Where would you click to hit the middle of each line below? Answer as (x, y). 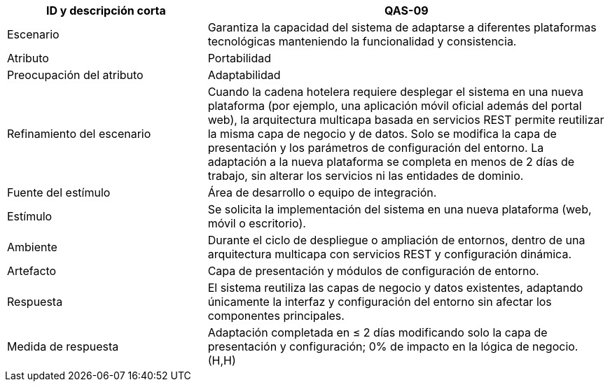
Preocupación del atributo (75, 75)
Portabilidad (239, 58)
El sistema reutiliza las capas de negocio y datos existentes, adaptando (395, 288)
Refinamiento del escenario (79, 134)
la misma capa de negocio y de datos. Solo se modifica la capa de (382, 134)
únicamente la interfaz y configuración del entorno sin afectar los (380, 302)
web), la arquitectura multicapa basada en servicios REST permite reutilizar (406, 120)
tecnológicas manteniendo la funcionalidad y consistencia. (362, 41)
